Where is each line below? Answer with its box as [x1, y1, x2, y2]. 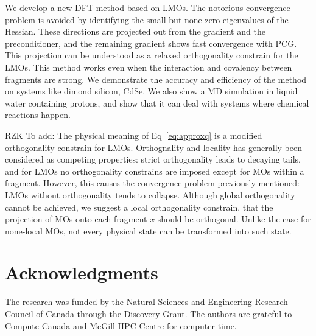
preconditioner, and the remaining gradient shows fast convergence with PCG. [5, 37, 297, 49]
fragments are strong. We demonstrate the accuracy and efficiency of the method [5, 72, 307, 85]
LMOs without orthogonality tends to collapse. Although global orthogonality [5, 188, 295, 201]
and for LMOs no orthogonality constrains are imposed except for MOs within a [5, 164, 304, 177]
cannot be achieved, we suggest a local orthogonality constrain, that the [5, 200, 273, 213]
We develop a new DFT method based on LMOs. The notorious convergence [5, 1, 290, 13]
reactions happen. [5, 108, 71, 121]
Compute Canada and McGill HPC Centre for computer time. [5, 319, 237, 332]
